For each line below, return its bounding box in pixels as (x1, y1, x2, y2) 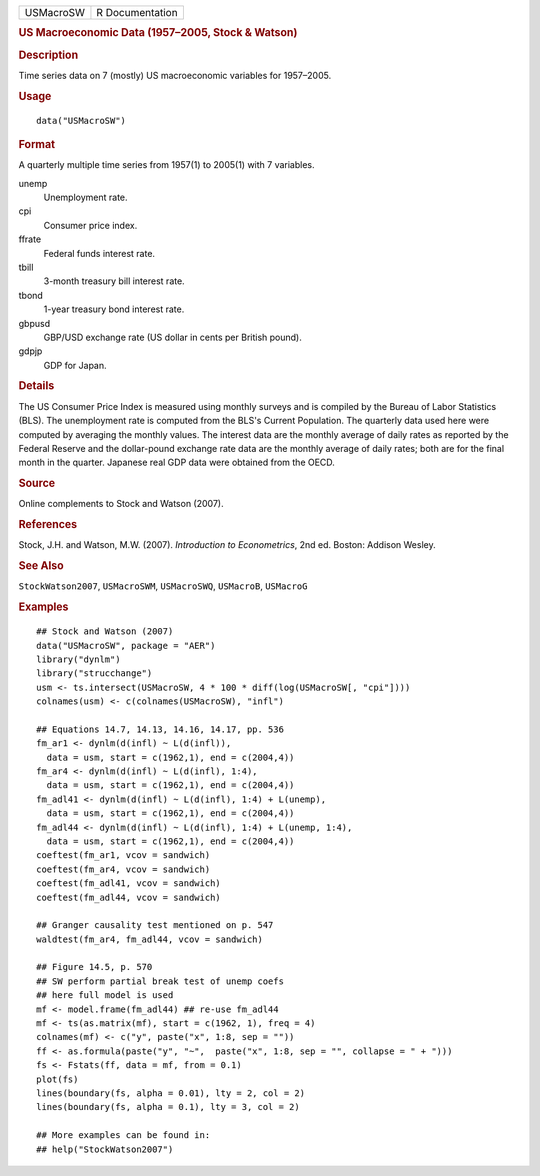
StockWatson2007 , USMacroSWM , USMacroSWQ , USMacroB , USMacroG (18, 580, 308, 592)
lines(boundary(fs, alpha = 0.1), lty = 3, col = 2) (36, 1101, 300, 1113)
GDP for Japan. (43, 359, 107, 371)
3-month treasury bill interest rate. (43, 275, 185, 287)
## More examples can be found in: (36, 1130, 211, 1141)
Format (18, 137, 55, 151)
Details (18, 379, 55, 393)
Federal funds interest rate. (43, 247, 155, 259)
